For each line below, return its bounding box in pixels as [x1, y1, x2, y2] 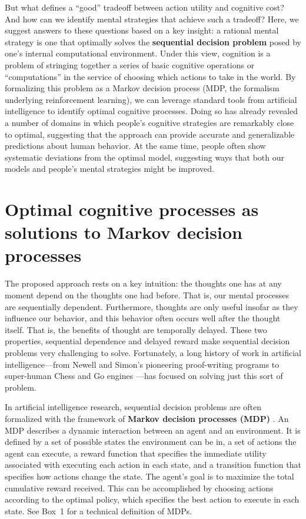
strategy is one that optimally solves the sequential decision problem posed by [5, 35, 301, 48]
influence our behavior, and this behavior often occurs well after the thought [5, 312, 281, 324]
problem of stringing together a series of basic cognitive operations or [5, 58, 255, 71]
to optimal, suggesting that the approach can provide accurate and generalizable [5, 128, 295, 140]
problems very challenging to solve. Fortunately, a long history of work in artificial [5, 346, 301, 358]
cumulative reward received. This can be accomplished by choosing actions [5, 481, 274, 494]
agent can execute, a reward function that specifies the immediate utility [5, 447, 267, 459]
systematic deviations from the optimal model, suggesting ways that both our [5, 151, 284, 163]
